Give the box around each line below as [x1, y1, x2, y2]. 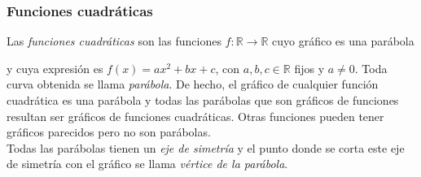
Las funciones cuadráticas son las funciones [7, 32, 221, 50]
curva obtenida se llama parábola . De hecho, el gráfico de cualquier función [7, 76, 379, 93]
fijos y [294, 59, 325, 76]
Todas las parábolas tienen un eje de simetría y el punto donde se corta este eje [7, 139, 405, 156]
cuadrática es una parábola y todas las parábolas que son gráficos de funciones [7, 92, 399, 108]
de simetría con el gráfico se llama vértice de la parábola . [7, 155, 288, 172]
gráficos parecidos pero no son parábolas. [7, 123, 211, 140]
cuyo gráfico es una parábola [271, 32, 414, 50]
